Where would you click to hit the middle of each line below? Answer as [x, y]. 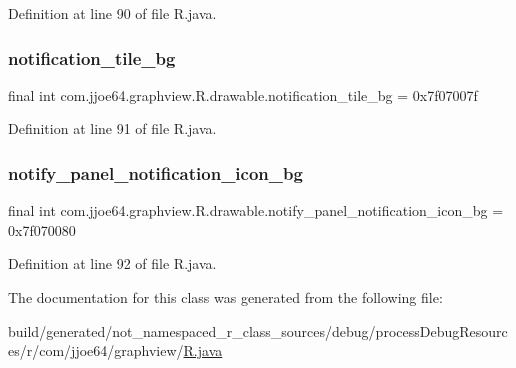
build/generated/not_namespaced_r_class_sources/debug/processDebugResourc [258, 330]
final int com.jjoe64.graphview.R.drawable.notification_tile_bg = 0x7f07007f [243, 94]
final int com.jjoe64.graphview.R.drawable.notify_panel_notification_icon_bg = [256, 210]
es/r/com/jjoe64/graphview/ [96, 350]
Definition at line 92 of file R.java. [112, 263]
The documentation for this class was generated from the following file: [225, 297]
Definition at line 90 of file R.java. [112, 13]
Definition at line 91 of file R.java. [112, 128]
